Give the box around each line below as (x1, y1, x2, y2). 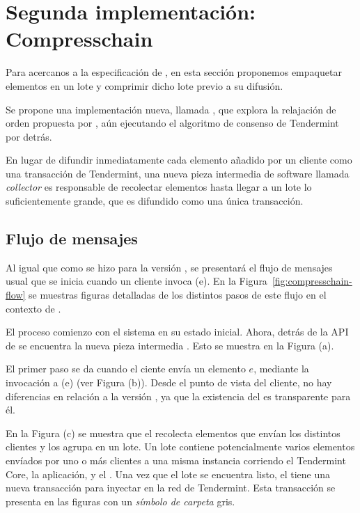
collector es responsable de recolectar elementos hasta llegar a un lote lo (6, 180, 312, 194)
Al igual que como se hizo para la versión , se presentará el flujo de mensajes (6, 260, 333, 274)
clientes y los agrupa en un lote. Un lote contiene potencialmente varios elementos (6, 439, 355, 454)
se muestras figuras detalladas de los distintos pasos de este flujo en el (29, 287, 327, 302)
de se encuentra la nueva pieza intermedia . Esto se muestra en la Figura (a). (6, 338, 334, 352)
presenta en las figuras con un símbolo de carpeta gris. (6, 494, 235, 508)
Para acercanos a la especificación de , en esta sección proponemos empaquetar (6, 65, 342, 79)
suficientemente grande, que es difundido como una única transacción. (6, 194, 304, 208)
